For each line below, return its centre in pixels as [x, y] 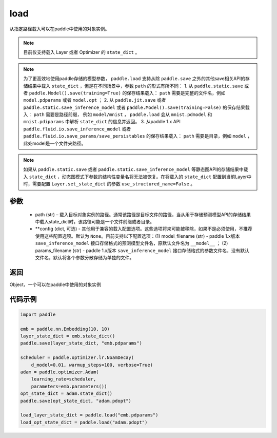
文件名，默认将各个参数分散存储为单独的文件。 [85, 257]
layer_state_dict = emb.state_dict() [68, 336]
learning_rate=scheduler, [64, 379]
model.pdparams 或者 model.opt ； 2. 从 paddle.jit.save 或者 [95, 100]
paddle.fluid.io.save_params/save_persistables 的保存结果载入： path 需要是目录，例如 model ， [138, 136]
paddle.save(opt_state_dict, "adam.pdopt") [76, 401]
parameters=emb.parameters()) [69, 386]
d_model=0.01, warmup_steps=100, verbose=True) [92, 365]
